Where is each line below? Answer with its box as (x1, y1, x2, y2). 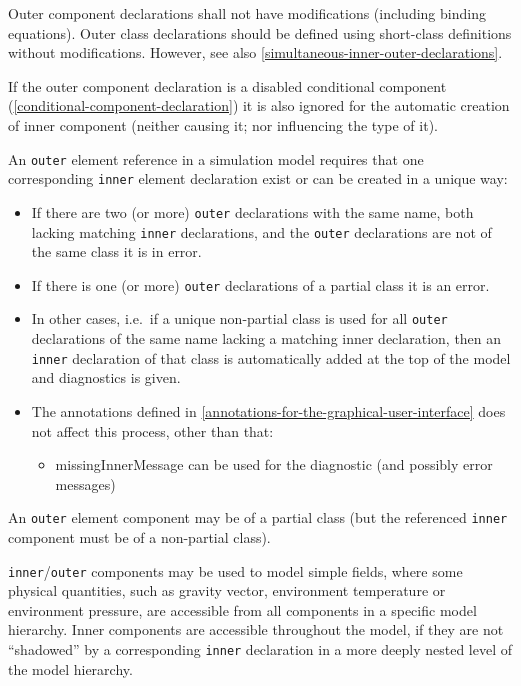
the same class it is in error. (31, 241, 202, 262)
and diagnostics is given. (31, 367, 181, 388)
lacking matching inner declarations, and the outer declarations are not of (31, 221, 492, 242)
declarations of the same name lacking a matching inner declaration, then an (31, 328, 502, 349)
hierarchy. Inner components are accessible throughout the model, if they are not (8, 619, 504, 640)
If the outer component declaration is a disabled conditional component (8, 75, 447, 96)
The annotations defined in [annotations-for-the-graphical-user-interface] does (31, 400, 506, 421)
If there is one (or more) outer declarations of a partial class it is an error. (31, 274, 490, 295)
